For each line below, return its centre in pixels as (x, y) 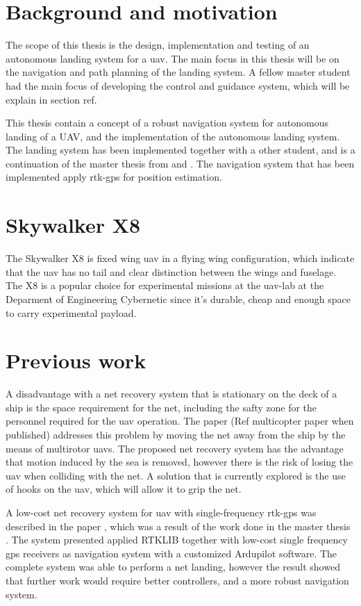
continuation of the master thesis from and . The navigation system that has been (180, 163)
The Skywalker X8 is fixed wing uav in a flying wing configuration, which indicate (180, 258)
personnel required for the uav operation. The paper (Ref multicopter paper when (180, 421)
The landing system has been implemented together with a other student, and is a (180, 150)
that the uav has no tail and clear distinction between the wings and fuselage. (171, 271)
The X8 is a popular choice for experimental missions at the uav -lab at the (165, 285)
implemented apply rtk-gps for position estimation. (114, 177)
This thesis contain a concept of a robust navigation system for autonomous (167, 123)
